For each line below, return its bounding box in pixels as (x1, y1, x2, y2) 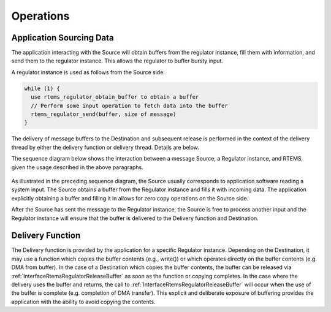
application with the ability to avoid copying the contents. (11, 298, 156, 305)
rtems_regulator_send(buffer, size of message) (31, 111, 177, 118)
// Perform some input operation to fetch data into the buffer (31, 102, 228, 109)
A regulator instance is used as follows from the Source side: (11, 68, 165, 76)
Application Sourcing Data (11, 32, 115, 43)
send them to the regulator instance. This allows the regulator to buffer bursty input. (11, 57, 224, 64)
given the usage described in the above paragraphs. (11, 163, 143, 171)
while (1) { (24, 85, 61, 92)
